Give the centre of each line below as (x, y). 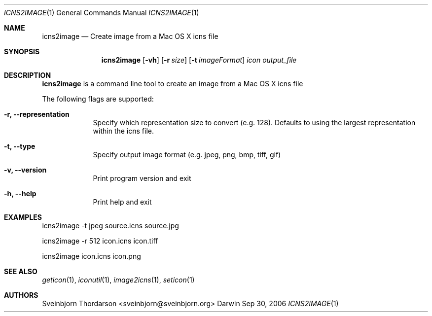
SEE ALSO (21, 271)
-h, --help (20, 193)
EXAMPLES (23, 217)
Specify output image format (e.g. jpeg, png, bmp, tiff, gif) (187, 155)
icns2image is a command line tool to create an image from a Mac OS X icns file (173, 84)
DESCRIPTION (28, 75)
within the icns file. (124, 131)
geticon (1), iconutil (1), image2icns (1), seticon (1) (118, 280)
